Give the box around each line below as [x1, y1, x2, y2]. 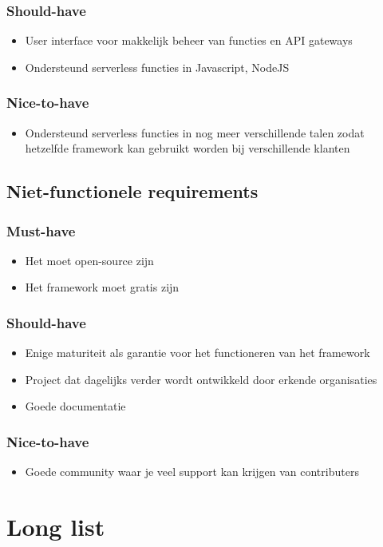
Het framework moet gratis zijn [25, 279, 180, 295]
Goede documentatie [25, 398, 126, 414]
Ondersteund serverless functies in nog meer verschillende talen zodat [25, 124, 365, 141]
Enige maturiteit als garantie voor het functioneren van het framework [25, 344, 370, 361]
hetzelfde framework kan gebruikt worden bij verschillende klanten [25, 140, 350, 157]
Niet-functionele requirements [6, 179, 259, 204]
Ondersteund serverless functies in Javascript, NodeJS [25, 58, 290, 75]
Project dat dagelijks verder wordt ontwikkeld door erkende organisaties [25, 371, 377, 387]
